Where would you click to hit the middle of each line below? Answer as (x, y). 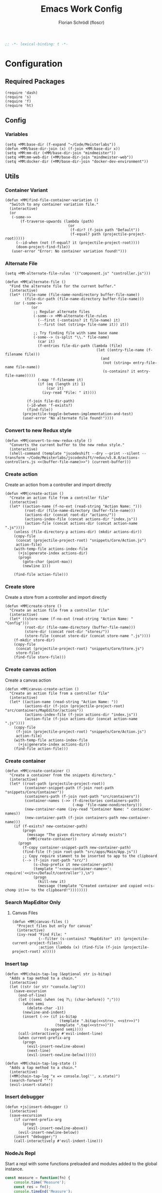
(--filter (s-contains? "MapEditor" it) (80, 939)
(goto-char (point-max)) (48, 562)
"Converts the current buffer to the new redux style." (67, 445)
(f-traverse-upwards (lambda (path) (57, 222)
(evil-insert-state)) (31, 1085)
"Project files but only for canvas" (55, 926)
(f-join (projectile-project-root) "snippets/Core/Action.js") (81, 732)
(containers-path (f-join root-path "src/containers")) (82, 796)
